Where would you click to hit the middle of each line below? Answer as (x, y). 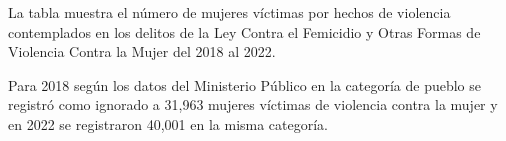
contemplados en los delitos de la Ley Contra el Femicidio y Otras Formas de (244, 31)
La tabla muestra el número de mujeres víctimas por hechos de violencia (229, 12)
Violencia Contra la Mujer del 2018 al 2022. (142, 51)
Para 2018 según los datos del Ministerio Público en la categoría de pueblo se (244, 84)
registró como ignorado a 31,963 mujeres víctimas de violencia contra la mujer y (253, 104)
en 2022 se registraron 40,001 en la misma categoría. (168, 123)
